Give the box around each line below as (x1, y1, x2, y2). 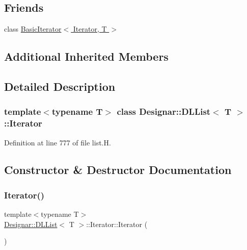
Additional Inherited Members (4, 48, 169, 64)
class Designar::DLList (117, 105, 211, 118)
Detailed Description (4, 78, 116, 94)
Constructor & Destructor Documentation (4, 162, 232, 178)
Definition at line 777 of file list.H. (4, 137, 111, 147)
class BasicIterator (4, 23, 62, 34)
